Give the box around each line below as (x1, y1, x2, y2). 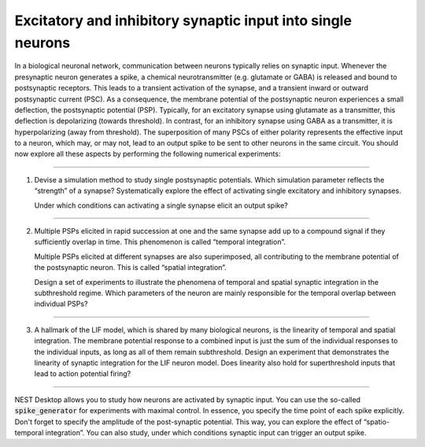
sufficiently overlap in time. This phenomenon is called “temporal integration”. (34, 237, 286, 247)
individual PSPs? (34, 299, 88, 308)
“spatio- (363, 417, 390, 427)
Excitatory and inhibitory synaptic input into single (14, 12, 352, 29)
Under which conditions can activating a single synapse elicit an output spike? (34, 201, 288, 210)
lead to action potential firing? (34, 369, 131, 379)
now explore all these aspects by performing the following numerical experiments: (14, 150, 281, 159)
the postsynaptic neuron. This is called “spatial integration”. (34, 263, 227, 272)
